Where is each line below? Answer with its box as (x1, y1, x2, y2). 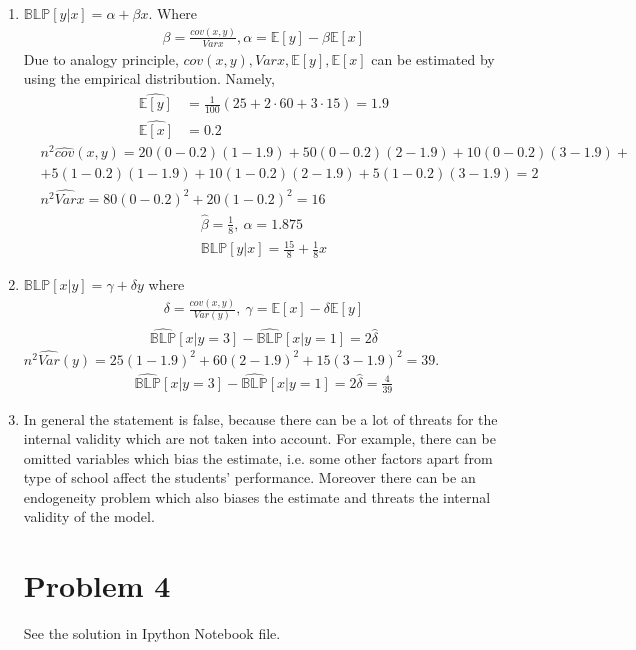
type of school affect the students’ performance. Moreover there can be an (23, 467, 476, 488)
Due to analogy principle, (23, 48, 179, 69)
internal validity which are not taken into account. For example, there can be (23, 428, 496, 449)
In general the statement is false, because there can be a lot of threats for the (23, 408, 498, 429)
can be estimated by (371, 48, 495, 69)
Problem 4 (23, 565, 171, 606)
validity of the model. (23, 506, 155, 527)
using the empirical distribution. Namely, (23, 68, 275, 89)
